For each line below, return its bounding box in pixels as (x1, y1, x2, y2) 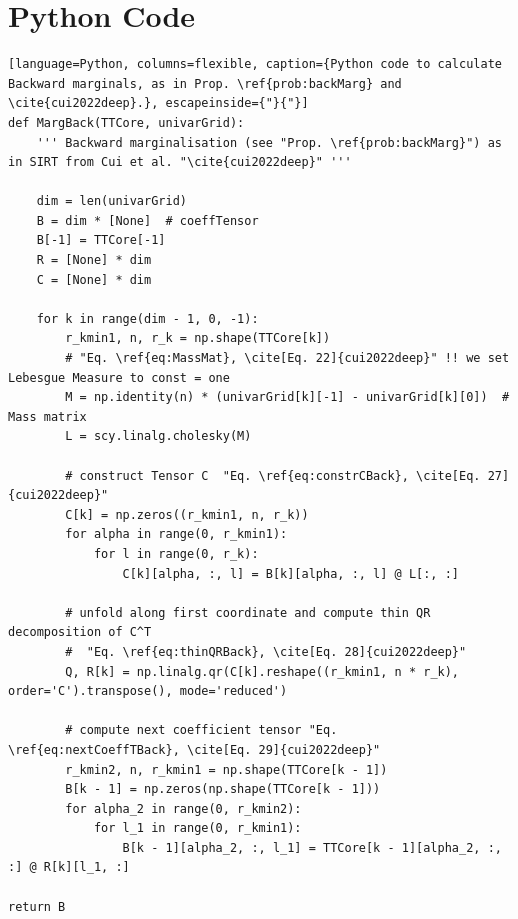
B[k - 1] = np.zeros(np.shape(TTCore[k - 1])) (65, 782, 381, 797)
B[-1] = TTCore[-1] (36, 233, 166, 248)
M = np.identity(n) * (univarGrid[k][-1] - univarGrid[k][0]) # (65, 390, 510, 405)
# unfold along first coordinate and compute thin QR (65, 605, 431, 620)
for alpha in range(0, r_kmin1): (65, 527, 288, 542)
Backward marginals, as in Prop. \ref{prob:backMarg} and (8, 76, 402, 91)
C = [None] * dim (36, 272, 152, 287)
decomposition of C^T (8, 625, 152, 640)
